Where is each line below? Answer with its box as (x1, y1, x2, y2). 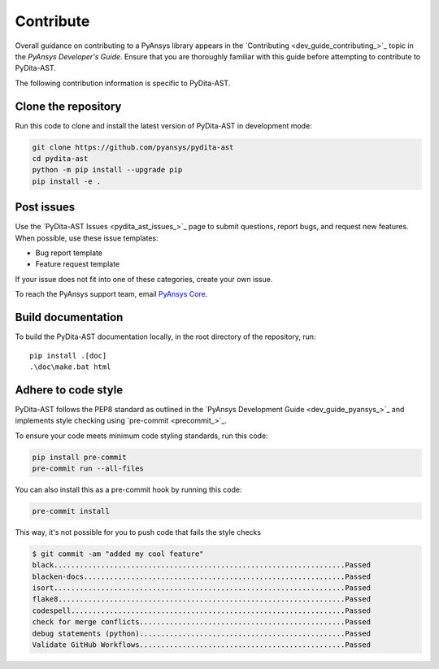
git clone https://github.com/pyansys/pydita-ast (32, 142, 234, 152)
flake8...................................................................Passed (32, 594, 372, 604)
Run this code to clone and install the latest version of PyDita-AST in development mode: (15, 120, 312, 130)
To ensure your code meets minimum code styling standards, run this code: (15, 431, 268, 441)
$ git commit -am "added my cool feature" (32, 549, 204, 558)
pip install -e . (32, 176, 102, 186)
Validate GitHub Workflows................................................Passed (32, 641, 372, 649)
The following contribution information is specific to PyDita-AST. (15, 78, 231, 88)
